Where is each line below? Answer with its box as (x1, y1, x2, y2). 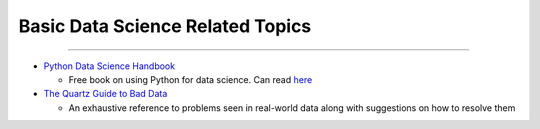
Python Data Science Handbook (43, 60, 175, 72)
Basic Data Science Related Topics (18, 15, 312, 37)
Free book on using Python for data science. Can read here (68, 73, 313, 85)
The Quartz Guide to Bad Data (43, 88, 168, 100)
